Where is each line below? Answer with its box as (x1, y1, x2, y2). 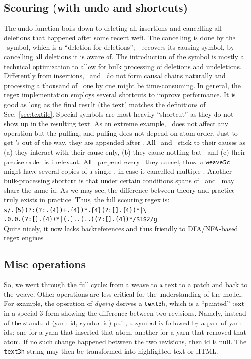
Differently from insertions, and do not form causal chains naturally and (4, 71, 226, 81)
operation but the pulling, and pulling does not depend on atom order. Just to (4, 127, 238, 138)
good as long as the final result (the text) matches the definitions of (4, 99, 206, 109)
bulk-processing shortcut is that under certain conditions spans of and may (4, 175, 234, 185)
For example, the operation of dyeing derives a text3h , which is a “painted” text (4, 298, 244, 308)
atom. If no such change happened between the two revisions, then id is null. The (4, 336, 247, 346)
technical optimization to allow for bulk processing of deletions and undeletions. (4, 61, 242, 71)
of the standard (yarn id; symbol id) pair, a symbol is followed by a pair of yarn (4, 317, 242, 327)
